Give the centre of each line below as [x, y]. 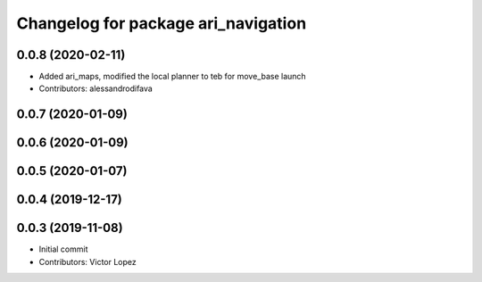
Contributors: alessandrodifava [96, 88]
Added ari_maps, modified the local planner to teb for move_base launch [173, 77]
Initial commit [63, 249]
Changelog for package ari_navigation [162, 23]
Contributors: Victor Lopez [88, 261]
